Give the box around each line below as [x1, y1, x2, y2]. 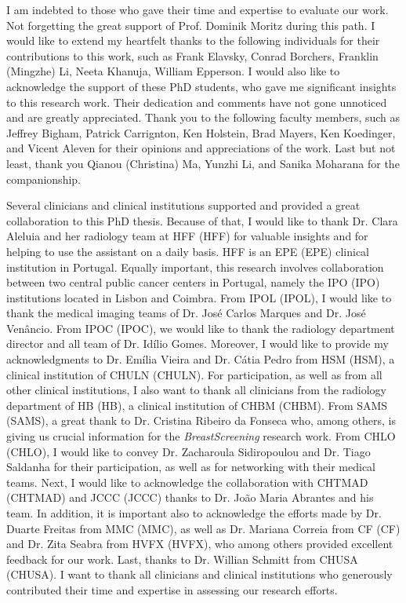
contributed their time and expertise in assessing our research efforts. [6, 581, 338, 598]
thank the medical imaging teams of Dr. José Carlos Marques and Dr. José [6, 305, 366, 321]
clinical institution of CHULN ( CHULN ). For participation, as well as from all [6, 366, 382, 382]
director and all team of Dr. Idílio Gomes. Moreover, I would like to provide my [6, 335, 389, 352]
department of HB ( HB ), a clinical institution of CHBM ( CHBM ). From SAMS [6, 397, 388, 413]
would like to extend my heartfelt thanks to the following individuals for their [6, 32, 380, 49]
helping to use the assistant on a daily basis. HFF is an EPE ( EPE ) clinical [6, 243, 370, 259]
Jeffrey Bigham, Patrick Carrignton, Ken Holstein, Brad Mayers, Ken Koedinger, [6, 124, 396, 141]
